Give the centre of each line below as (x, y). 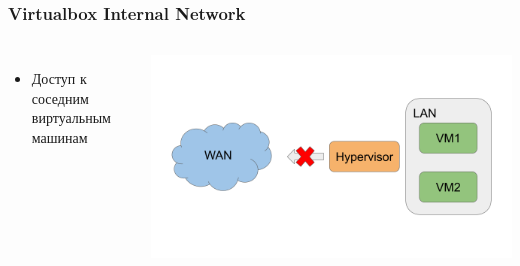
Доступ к (59, 78)
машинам (59, 137)
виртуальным (71, 117)
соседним (60, 97)
